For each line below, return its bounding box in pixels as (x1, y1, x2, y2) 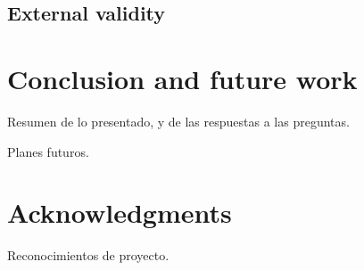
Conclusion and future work (7, 60, 358, 96)
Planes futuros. (7, 142, 89, 160)
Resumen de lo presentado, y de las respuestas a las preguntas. (7, 111, 350, 130)
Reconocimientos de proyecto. (7, 246, 170, 265)
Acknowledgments (7, 194, 232, 231)
